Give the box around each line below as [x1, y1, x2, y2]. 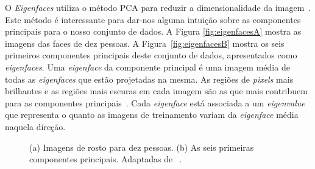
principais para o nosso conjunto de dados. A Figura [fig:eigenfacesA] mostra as [5, 25, 302, 38]
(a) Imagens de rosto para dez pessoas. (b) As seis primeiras [29, 140, 254, 153]
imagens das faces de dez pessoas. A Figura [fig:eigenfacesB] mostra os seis [5, 36, 285, 49]
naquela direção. [5, 120, 66, 133]
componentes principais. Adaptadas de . [29, 153, 182, 165]
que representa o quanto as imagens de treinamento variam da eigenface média [5, 108, 299, 121]
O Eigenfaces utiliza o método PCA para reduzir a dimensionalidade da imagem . [5, 1, 311, 13]
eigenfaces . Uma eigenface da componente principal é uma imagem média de [5, 60, 290, 73]
